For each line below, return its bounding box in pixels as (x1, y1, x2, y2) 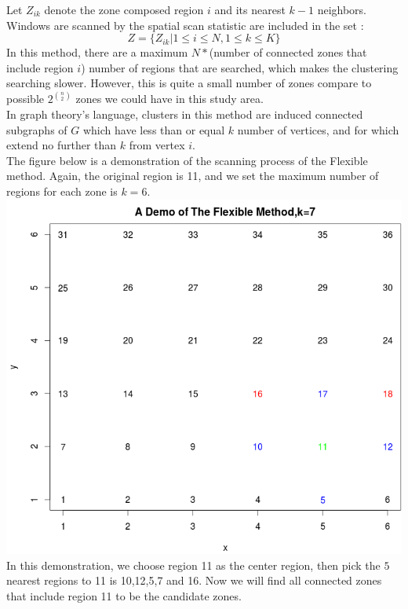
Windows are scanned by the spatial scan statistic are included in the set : (6, 17, 364, 33)
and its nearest (214, 2, 286, 17)
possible (6, 90, 44, 107)
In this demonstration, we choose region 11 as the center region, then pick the (6, 556, 381, 573)
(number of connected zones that (209, 44, 367, 61)
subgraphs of (6, 121, 67, 138)
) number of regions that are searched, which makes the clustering (81, 59, 399, 75)
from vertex (129, 137, 185, 153)
